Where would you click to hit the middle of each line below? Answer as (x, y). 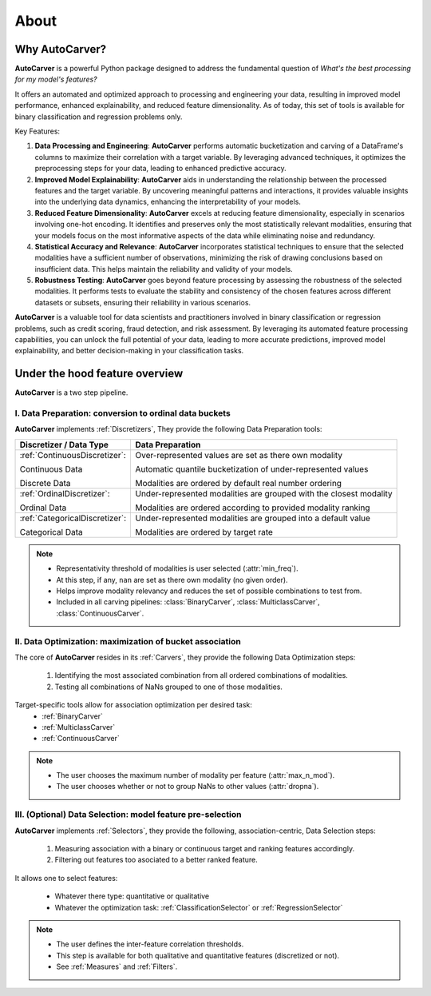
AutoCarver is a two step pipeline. (71, 392)
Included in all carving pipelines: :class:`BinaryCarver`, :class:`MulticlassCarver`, (188, 602)
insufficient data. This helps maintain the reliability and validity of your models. (164, 269)
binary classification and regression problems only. (99, 117)
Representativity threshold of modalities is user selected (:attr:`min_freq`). (177, 568)
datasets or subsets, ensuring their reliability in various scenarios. (143, 302)
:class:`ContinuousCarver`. (100, 613)
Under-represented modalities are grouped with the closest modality (264, 493)
